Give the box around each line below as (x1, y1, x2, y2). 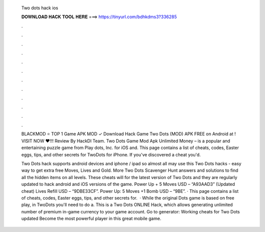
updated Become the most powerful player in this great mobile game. (21, 216, 161, 222)
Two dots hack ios (21, 5, 58, 11)
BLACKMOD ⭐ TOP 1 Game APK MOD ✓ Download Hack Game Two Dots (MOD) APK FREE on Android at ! (21, 131, 236, 137)
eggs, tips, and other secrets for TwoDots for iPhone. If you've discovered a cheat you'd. (21, 152, 201, 157)
